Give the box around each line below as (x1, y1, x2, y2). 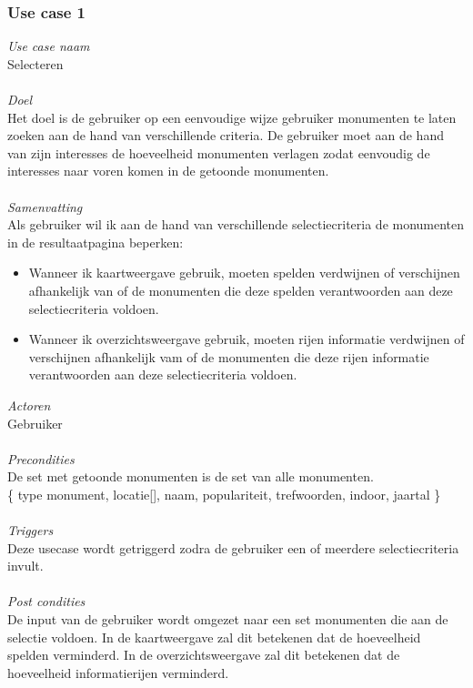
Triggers (7, 521, 54, 540)
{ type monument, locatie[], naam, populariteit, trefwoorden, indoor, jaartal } (7, 484, 441, 503)
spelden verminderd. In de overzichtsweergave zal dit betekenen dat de (7, 645, 400, 664)
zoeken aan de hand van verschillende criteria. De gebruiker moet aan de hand (7, 126, 444, 145)
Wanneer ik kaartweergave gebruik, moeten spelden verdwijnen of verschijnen (28, 263, 460, 282)
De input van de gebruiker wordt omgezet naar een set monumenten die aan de (7, 610, 448, 629)
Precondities (7, 449, 75, 468)
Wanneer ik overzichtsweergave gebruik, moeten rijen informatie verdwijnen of (28, 329, 465, 349)
